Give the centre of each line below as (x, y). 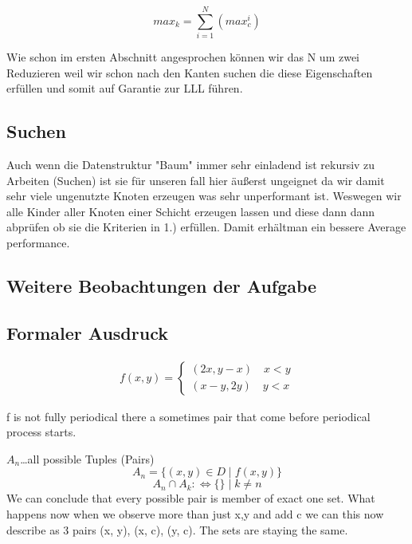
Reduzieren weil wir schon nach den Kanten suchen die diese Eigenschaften (190, 72)
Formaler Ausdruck (87, 332)
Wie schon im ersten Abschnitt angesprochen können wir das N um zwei (183, 57)
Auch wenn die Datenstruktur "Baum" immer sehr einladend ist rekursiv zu (191, 165)
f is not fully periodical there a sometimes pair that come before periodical (188, 416)
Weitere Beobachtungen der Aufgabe (162, 286)
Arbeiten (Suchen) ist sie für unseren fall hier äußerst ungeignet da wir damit (196, 180)
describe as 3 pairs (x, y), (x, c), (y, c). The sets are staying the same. (177, 529)
